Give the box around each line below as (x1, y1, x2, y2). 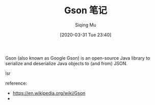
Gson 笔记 (64, 5, 107, 16)
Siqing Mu (74, 21, 97, 28)
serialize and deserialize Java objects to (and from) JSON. (5, 60, 127, 66)
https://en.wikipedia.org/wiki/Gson (12, 90, 86, 96)
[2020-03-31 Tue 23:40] (60, 32, 112, 38)
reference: (5, 80, 27, 86)
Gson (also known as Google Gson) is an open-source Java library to (5, 55, 150, 61)
